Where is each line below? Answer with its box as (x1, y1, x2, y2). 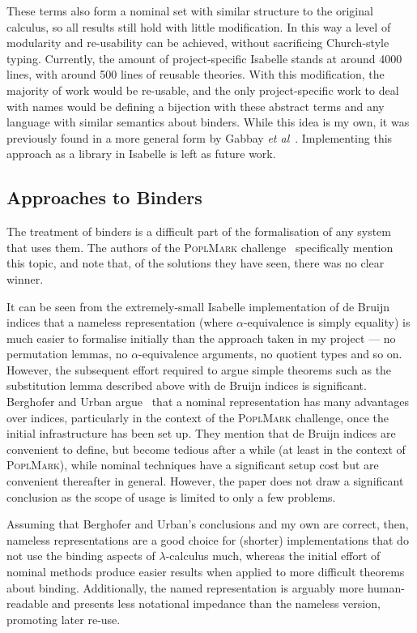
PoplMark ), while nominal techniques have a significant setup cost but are (6, 456, 379, 473)
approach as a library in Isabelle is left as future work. (6, 145, 276, 162)
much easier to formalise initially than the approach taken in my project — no (6, 329, 396, 346)
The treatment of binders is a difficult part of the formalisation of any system (6, 223, 391, 240)
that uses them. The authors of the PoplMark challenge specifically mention (6, 238, 394, 255)
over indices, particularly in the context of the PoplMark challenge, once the (6, 408, 389, 426)
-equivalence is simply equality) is (243, 314, 411, 331)
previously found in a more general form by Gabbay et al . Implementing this (6, 129, 393, 146)
